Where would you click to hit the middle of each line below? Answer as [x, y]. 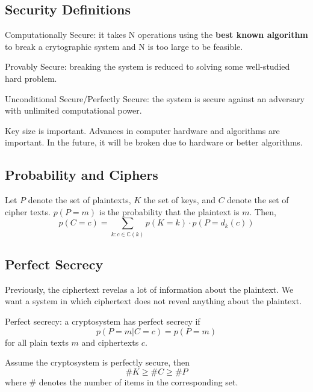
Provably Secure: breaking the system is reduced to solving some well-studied [147, 66]
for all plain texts [37, 342]
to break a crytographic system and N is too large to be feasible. [124, 46]
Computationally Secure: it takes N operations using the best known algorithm [156, 35]
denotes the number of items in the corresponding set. [138, 381]
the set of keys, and [179, 200]
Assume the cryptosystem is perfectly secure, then [97, 362]
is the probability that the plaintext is [169, 211]
